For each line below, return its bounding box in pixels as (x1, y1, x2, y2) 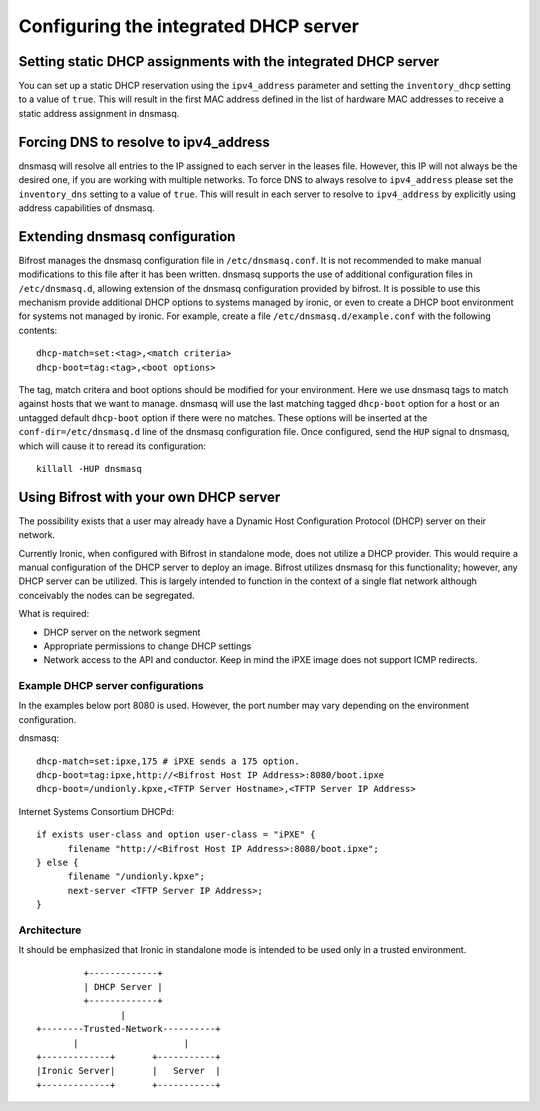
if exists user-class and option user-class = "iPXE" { (36, 829, 316, 840)
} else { (36, 856, 79, 868)
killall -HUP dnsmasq (36, 463, 142, 474)
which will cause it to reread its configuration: (18, 440, 207, 452)
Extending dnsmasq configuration (18, 228, 236, 245)
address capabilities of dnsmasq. (18, 201, 155, 214)
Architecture (18, 923, 82, 937)
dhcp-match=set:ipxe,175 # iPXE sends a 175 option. (36, 755, 300, 767)
